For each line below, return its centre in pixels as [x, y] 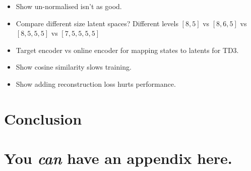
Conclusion [43, 118]
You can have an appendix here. [118, 158]
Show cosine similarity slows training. [74, 67]
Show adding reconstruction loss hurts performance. [96, 83]
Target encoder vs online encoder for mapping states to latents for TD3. [127, 50]
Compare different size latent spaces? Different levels [97, 23]
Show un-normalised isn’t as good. [69, 6]
